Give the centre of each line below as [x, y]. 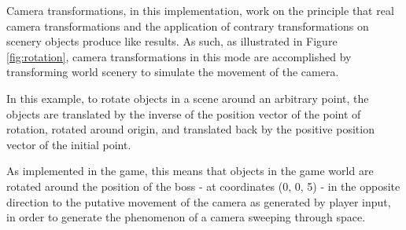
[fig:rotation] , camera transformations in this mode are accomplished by [179, 56]
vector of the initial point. [69, 144]
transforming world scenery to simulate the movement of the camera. [173, 72]
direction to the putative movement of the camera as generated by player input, [199, 201]
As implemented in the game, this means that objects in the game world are [190, 171]
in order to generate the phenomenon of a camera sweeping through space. [186, 217]
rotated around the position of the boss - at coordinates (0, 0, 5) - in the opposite [203, 186]
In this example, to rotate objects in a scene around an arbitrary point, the [188, 98]
